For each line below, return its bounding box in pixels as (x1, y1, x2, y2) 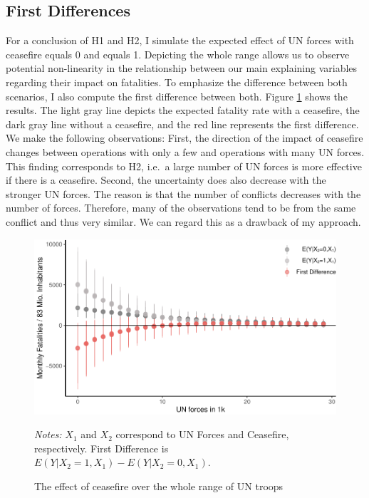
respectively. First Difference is (34, 440, 169, 455)
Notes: (34, 427, 62, 442)
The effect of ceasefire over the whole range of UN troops (34, 479, 284, 493)
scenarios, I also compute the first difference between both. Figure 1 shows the (6, 88, 348, 103)
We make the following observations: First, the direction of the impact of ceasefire (6, 130, 363, 145)
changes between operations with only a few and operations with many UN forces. (6, 144, 365, 159)
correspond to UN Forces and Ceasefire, (115, 427, 289, 442)
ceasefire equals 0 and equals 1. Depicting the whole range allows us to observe (6, 46, 350, 61)
